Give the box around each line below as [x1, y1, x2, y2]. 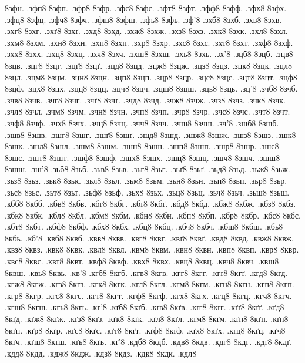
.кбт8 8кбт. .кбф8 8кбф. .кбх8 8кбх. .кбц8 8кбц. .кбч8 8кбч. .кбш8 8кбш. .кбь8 [5, 220, 283, 233]
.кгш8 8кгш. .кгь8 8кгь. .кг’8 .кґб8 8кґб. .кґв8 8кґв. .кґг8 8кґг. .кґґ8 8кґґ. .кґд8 [5, 301, 284, 313]
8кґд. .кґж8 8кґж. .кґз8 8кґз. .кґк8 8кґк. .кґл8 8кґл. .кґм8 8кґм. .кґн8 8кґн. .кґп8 [5, 312, 289, 325]
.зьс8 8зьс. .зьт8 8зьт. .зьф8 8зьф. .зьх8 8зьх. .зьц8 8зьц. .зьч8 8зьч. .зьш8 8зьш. [5, 186, 290, 198]
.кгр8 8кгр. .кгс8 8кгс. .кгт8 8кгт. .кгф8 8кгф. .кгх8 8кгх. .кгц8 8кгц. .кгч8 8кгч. [5, 289, 292, 301]
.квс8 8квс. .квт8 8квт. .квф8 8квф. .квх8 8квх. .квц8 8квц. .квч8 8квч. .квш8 [5, 255, 279, 267]
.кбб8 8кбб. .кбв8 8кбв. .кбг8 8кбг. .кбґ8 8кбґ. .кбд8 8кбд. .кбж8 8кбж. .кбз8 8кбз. [5, 197, 296, 210]
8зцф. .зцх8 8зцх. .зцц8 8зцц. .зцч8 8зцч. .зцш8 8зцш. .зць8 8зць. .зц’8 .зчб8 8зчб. [5, 82, 298, 95]
